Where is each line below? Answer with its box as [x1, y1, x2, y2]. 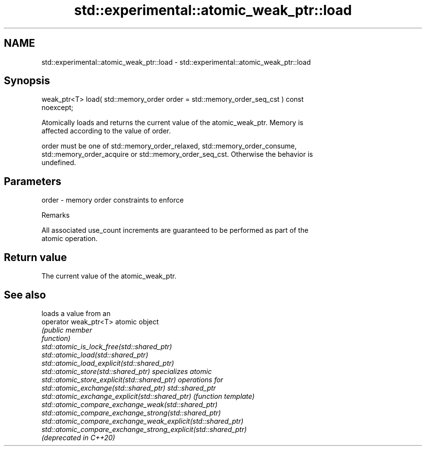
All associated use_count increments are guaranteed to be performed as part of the [41, 226, 309, 235]
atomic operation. [41, 234, 98, 243]
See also [4, 288, 46, 301]
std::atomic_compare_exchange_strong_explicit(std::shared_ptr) [41, 425, 247, 433]
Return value [4, 251, 67, 263]
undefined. [41, 158, 76, 167]
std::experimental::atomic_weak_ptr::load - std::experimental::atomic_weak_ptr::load [41, 57, 311, 66]
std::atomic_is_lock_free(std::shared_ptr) [41, 342, 172, 351]
